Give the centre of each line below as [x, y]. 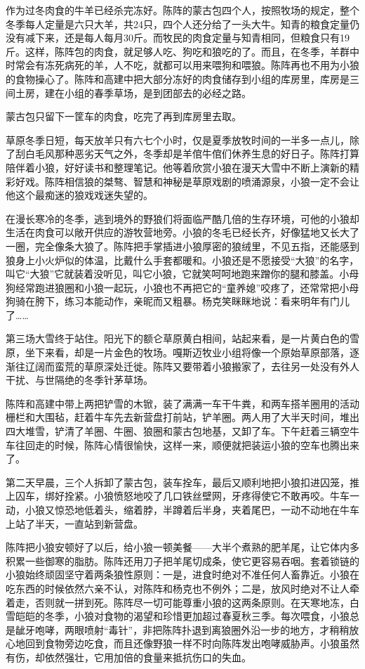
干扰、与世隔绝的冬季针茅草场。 [79, 380]
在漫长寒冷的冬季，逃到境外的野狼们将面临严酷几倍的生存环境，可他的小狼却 [182, 218]
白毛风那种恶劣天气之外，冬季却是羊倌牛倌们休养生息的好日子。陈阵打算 [192, 154]
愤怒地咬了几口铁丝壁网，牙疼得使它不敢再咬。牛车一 [236, 496]
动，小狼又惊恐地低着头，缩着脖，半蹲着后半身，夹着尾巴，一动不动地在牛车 [182, 509]
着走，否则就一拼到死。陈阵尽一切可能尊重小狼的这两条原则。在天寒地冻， [178, 602]
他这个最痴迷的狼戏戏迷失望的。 [79, 195]
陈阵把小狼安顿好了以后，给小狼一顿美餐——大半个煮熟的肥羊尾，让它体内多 [182, 547]
